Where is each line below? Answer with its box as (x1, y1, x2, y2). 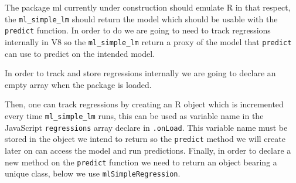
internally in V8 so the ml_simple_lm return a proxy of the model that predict (5, 35, 292, 48)
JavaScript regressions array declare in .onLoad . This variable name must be (5, 121, 288, 133)
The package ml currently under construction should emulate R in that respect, (5, 1, 291, 13)
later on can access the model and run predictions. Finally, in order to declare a (5, 144, 291, 156)
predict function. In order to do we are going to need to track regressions (5, 24, 271, 36)
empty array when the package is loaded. (5, 78, 152, 90)
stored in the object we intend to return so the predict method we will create (5, 133, 285, 145)
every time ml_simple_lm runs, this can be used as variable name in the (5, 109, 264, 121)
